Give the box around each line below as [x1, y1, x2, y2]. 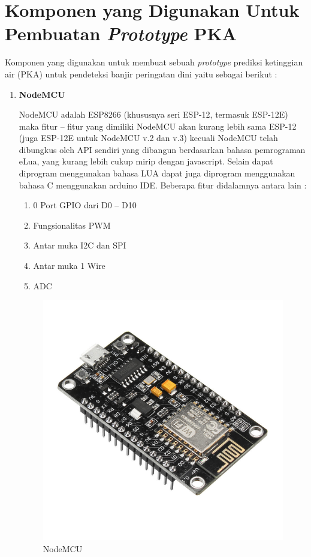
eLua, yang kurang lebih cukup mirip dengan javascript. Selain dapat [19, 155, 273, 167]
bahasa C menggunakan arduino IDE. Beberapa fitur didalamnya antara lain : [19, 178, 307, 191]
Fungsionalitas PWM [33, 218, 111, 231]
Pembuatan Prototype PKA [5, 21, 237, 46]
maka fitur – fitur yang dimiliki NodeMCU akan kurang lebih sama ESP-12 [19, 119, 297, 132]
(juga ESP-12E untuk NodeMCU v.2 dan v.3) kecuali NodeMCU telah [19, 131, 278, 144]
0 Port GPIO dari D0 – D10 [33, 199, 137, 211]
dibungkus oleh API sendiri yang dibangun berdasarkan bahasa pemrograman [19, 143, 306, 155]
